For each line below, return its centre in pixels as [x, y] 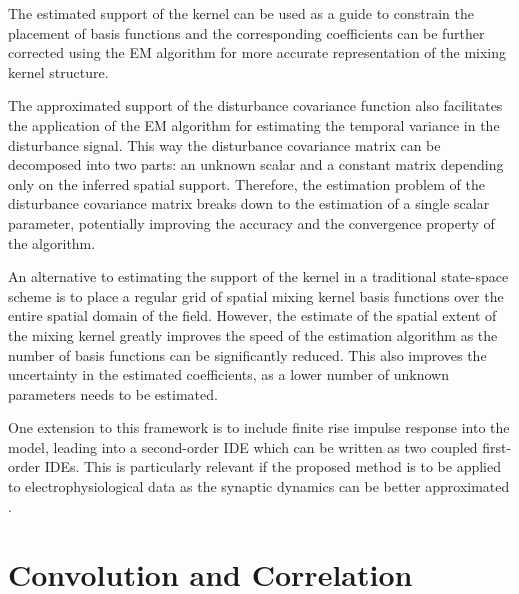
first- [497, 446]
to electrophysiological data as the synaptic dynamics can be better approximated [259, 486]
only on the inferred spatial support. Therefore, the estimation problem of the [246, 183]
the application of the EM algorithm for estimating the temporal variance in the [254, 124]
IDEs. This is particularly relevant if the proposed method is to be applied [272, 466]
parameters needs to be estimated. [113, 393]
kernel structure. [58, 71]
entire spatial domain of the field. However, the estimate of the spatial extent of [252, 315]
